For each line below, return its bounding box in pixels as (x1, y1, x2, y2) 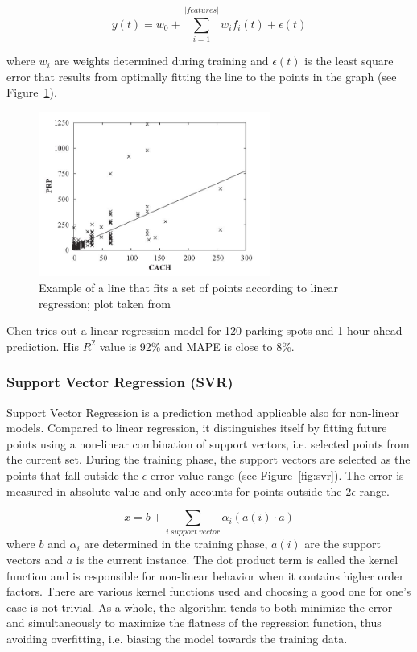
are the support (304, 535, 382, 552)
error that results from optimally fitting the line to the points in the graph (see (6, 68, 397, 85)
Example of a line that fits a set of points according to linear (39, 279, 338, 295)
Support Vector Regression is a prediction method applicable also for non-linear (6, 403, 400, 420)
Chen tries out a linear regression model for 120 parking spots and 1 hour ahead (6, 322, 403, 339)
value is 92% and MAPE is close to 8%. (99, 337, 295, 354)
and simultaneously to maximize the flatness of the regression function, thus (6, 614, 382, 631)
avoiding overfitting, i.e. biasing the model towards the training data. (6, 629, 348, 646)
